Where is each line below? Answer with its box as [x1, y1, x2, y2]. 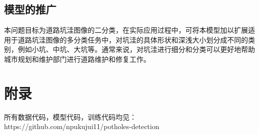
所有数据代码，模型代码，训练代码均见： [4, 111, 136, 122]
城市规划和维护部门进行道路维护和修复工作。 [4, 53, 150, 64]
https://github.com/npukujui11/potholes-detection [4, 121, 159, 132]
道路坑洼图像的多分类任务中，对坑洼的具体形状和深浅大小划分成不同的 [17, 34, 248, 45]
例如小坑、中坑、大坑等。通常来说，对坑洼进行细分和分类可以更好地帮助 [17, 44, 255, 54]
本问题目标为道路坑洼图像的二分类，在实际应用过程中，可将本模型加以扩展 [4, 25, 248, 35]
